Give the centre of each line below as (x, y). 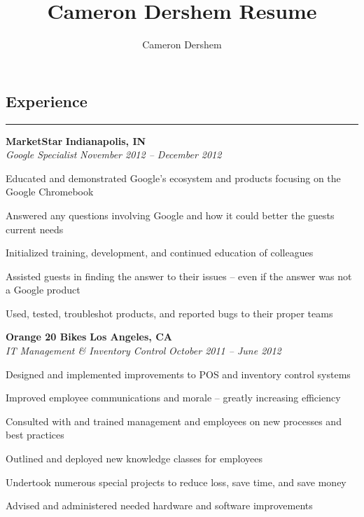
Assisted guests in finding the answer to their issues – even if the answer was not (179, 276)
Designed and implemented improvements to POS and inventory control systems (178, 374)
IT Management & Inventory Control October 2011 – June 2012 (143, 351)
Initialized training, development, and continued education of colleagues (160, 253)
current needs (35, 229)
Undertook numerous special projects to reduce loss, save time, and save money (176, 482)
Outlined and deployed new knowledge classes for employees (134, 459)
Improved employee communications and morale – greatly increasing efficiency (173, 398)
